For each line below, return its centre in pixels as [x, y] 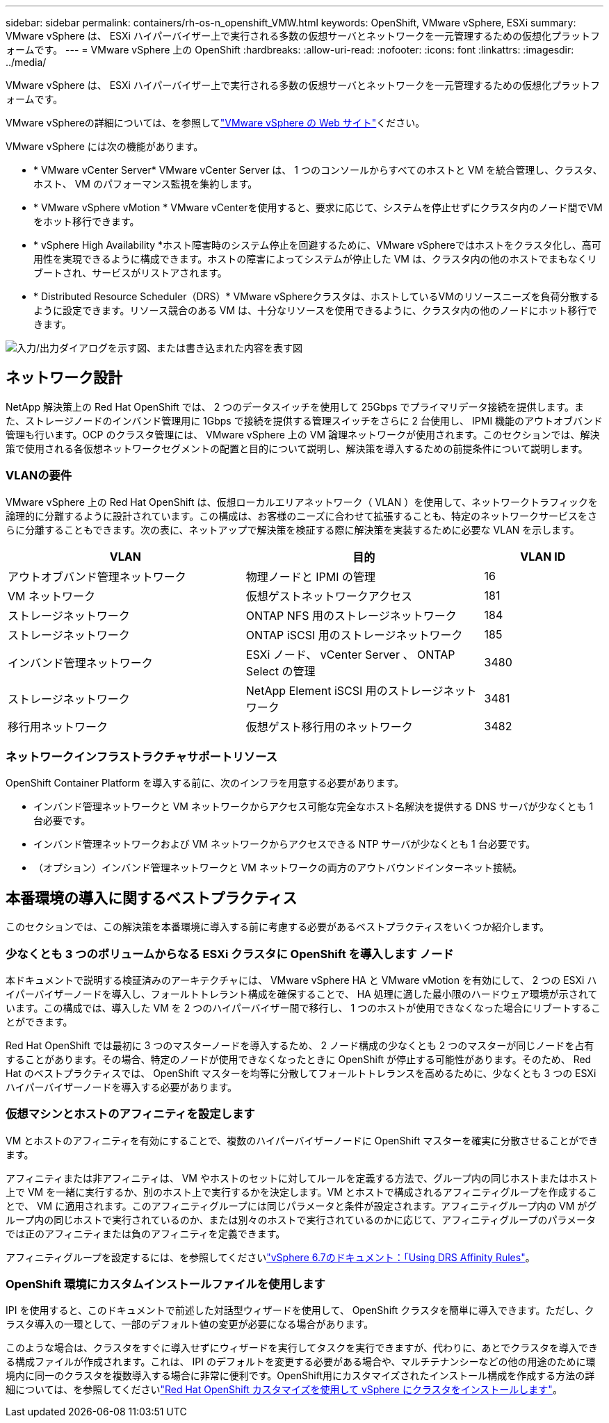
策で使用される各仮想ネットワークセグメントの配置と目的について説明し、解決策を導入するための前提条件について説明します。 [297, 448]
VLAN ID [543, 556]
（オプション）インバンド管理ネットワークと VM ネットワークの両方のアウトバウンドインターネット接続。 [278, 868]
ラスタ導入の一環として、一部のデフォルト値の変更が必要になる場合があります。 [190, 1324]
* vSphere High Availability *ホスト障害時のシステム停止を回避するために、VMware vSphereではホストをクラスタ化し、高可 [317, 245]
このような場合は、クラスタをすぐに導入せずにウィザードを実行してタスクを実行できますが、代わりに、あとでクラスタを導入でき [302, 1348]
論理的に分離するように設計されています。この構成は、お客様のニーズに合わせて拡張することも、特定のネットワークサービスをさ [302, 516]
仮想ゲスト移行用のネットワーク [329, 726]
